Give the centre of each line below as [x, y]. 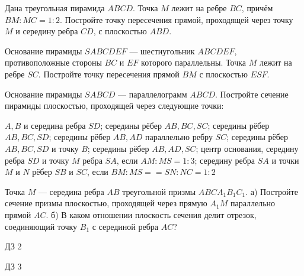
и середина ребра [55, 125]
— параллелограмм [153, 94]
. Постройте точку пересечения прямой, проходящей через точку [176, 19]
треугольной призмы [159, 191]
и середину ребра [47, 31]
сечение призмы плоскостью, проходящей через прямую [106, 203]
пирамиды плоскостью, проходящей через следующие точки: [114, 105]
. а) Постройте [272, 191]
